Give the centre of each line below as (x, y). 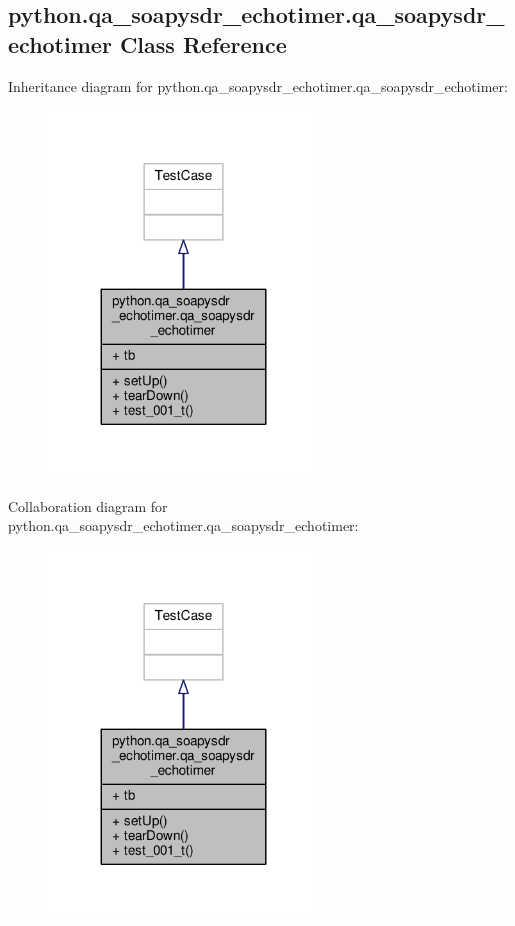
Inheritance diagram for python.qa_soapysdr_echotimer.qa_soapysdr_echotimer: (258, 85)
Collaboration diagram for (88, 505)
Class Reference (203, 43)
